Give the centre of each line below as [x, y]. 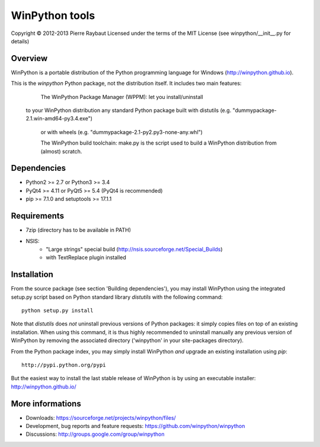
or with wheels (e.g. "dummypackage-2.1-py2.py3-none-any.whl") [121, 132]
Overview [29, 58]
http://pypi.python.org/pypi [64, 365]
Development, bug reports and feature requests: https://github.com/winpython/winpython [135, 426]
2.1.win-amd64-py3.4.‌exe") [59, 119]
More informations [46, 403]
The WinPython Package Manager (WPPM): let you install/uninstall [122, 97]
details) [20, 41]
